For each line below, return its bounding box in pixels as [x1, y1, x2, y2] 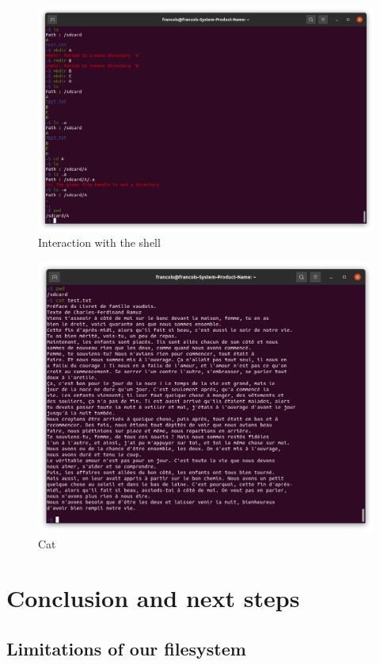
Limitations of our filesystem [6, 636, 246, 661]
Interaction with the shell [38, 234, 161, 251]
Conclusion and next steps [6, 582, 300, 614]
